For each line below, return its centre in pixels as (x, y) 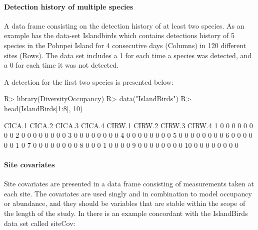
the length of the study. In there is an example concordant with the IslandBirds (126, 213)
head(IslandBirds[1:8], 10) (43, 108)
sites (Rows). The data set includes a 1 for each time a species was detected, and (128, 55)
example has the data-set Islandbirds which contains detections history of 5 (119, 35)
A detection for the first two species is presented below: (89, 81)
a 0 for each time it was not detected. (61, 65)
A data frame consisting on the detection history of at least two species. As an (124, 25)
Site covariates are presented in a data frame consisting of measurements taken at (129, 184)
